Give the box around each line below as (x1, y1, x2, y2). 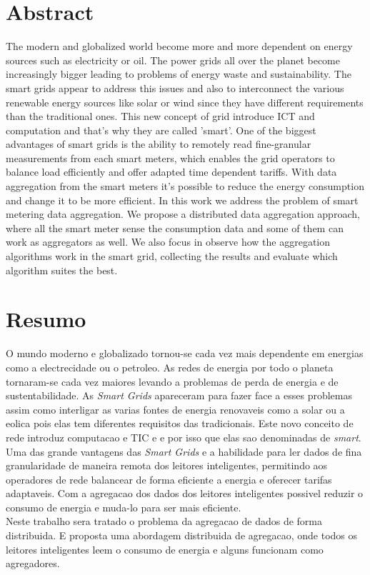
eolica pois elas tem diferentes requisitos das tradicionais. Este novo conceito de (6, 416, 354, 431)
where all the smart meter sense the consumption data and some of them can (6, 220, 344, 235)
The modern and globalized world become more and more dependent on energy (6, 39, 353, 54)
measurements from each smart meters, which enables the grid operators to (6, 150, 335, 165)
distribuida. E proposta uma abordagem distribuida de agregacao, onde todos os (6, 528, 357, 543)
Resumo (6, 304, 86, 334)
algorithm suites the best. (6, 262, 118, 277)
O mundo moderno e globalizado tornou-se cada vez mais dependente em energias (6, 346, 364, 361)
